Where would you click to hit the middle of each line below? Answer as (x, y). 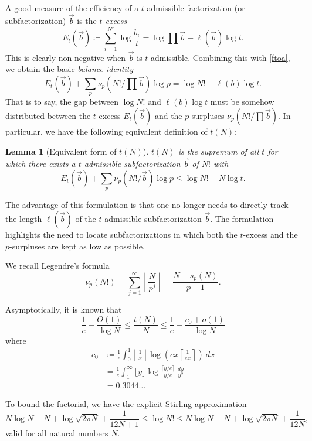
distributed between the (48, 115)
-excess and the (270, 234)
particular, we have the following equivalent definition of (106, 131)
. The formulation (242, 218)
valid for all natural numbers (57, 433)
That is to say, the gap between (62, 102)
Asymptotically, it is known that (64, 309)
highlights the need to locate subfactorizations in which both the (121, 234)
